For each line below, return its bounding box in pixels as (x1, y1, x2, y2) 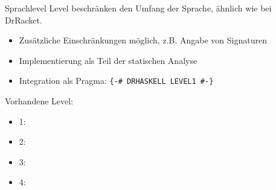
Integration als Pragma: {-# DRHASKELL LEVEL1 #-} (19, 74, 214, 87)
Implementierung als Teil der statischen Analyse (19, 54, 197, 66)
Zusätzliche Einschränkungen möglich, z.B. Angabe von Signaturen (19, 34, 267, 46)
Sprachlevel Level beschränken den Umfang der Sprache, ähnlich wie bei (5, 2, 272, 14)
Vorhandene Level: (5, 95, 74, 107)
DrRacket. (5, 13, 42, 26)
